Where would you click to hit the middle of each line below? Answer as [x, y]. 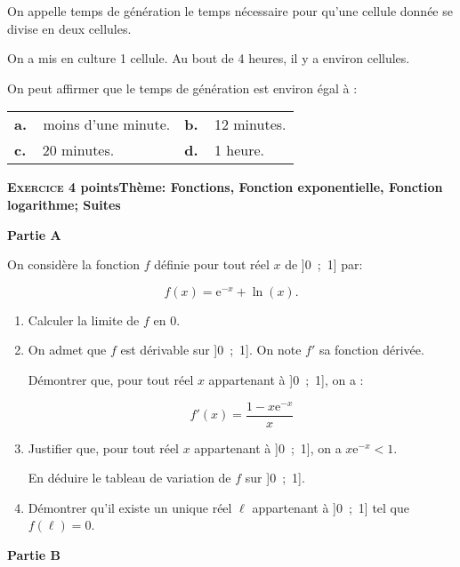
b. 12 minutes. [235, 124]
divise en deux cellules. [69, 28]
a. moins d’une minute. [93, 124]
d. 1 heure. [225, 150]
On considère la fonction [74, 264]
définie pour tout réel [212, 264]
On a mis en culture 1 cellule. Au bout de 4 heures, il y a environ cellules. [209, 58]
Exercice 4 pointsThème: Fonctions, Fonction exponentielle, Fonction [225, 187]
